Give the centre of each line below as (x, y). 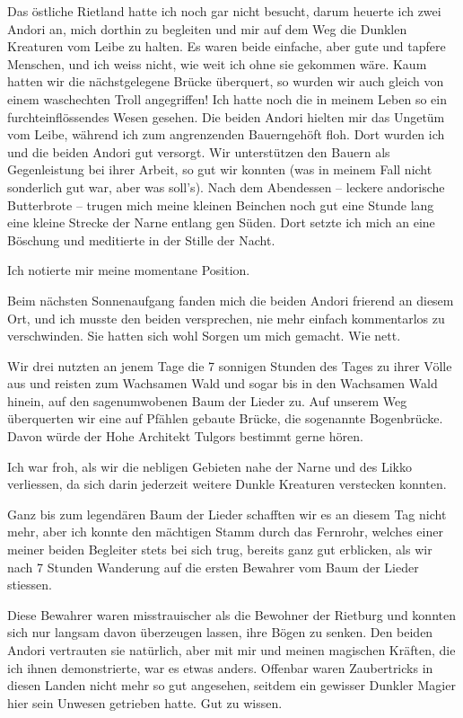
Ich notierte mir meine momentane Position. (129, 270)
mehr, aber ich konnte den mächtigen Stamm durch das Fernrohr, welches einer (225, 532)
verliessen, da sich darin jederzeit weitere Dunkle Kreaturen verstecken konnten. (227, 484)
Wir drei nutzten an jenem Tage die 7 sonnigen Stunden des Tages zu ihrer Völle (230, 365)
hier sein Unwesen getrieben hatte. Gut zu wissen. (145, 702)
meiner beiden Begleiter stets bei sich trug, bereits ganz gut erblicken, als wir (220, 550)
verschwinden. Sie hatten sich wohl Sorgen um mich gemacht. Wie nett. (204, 336)
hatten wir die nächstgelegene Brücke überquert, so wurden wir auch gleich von (226, 81)
